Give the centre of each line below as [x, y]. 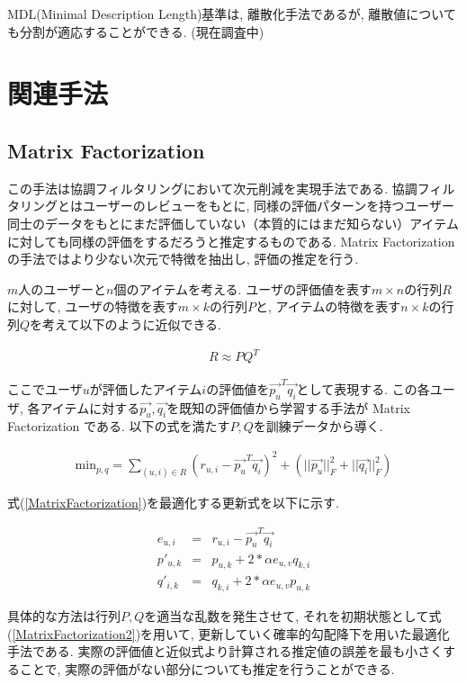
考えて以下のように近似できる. [132, 324]
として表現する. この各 [363, 388]
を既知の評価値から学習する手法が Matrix [288, 407]
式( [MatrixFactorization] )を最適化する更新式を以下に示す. [173, 503]
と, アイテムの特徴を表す [328, 306]
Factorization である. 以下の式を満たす [119, 426]
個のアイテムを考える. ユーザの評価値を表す [242, 288]
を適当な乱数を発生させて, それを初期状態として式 [293, 616]
